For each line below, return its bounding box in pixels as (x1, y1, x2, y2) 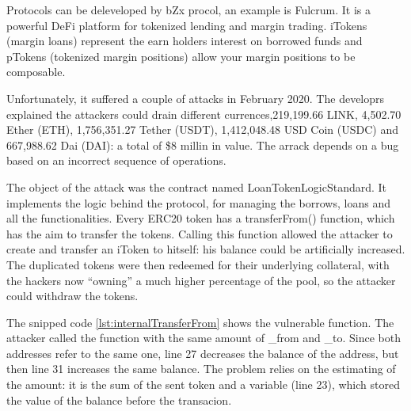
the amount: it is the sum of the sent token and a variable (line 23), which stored (6, 376, 400, 393)
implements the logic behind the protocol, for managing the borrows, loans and (6, 194, 390, 211)
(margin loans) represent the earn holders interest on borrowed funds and (6, 32, 363, 49)
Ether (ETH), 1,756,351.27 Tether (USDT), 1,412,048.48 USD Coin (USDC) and (6, 121, 398, 138)
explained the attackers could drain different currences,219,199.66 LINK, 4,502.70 (6, 105, 401, 122)
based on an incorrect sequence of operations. (6, 152, 226, 169)
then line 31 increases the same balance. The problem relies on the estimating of (6, 360, 396, 377)
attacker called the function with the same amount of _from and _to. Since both (6, 329, 401, 346)
